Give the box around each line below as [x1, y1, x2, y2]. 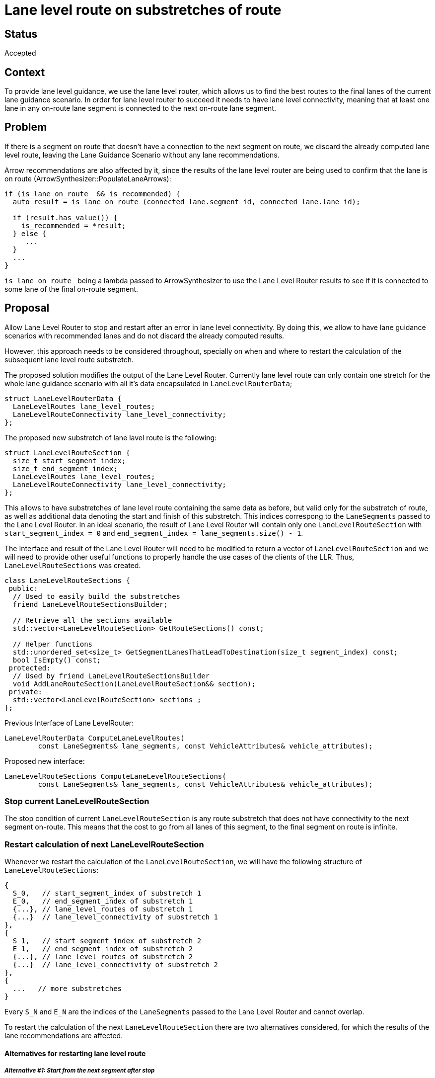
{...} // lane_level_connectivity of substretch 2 [12, 961, 218, 969]
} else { [12, 229, 47, 238]
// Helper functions [12, 640, 93, 648]
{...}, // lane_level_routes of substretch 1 [12, 905, 193, 913]
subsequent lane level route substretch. [4, 355, 134, 364]
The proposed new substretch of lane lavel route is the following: [4, 433, 217, 442]
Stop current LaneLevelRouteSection [4, 796, 149, 807]
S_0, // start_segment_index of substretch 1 [12, 889, 202, 898]
